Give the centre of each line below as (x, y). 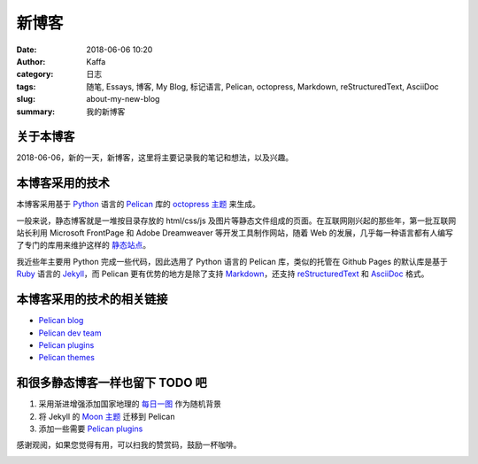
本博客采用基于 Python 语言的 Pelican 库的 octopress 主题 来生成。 (138, 205)
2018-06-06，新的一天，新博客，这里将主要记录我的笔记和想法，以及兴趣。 (155, 158)
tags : (26, 86)
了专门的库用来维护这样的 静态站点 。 (83, 245)
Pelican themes (66, 358)
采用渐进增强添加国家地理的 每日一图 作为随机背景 (130, 404)
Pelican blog (61, 321)
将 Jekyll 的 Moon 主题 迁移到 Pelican (107, 416)
